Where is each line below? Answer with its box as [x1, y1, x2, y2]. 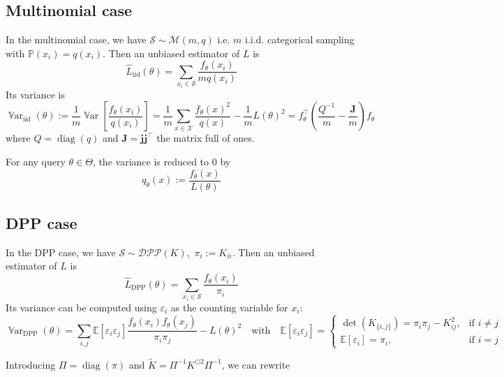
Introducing [6, 357, 56, 371]
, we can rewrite [221, 357, 290, 371]
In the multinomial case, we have [6, 32, 147, 47]
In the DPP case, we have [6, 244, 116, 259]
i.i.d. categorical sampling [245, 32, 355, 47]
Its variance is [6, 87, 65, 101]
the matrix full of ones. [156, 131, 255, 145]
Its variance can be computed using [6, 300, 157, 314]
